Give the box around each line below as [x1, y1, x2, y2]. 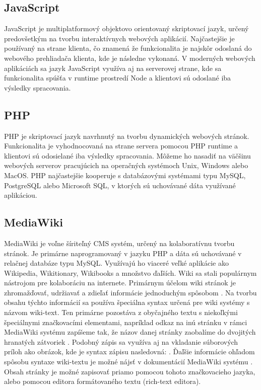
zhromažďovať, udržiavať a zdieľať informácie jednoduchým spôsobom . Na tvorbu [4, 287, 257, 297]
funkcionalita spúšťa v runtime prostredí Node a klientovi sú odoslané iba [4, 72, 231, 83]
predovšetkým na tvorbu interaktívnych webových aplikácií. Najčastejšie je [4, 33, 235, 43]
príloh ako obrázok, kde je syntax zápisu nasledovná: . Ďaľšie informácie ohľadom [4, 346, 255, 357]
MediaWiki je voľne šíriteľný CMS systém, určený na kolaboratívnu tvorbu [4, 238, 235, 248]
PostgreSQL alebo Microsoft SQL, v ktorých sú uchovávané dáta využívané [4, 180, 236, 190]
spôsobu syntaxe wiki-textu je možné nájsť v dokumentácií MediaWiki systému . [4, 356, 253, 367]
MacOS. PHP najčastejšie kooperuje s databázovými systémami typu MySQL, [4, 170, 246, 180]
